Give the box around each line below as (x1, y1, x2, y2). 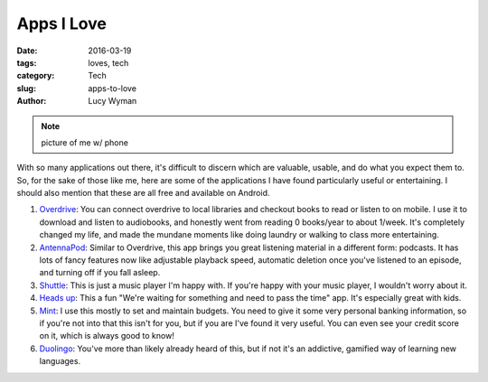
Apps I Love (16, 14, 108, 33)
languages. (39, 356, 81, 367)
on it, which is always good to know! (39, 331, 175, 341)
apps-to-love (88, 82, 137, 94)
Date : (16, 45, 38, 56)
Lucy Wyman (88, 96, 137, 107)
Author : (16, 96, 47, 107)
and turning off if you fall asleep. (39, 267, 161, 278)
